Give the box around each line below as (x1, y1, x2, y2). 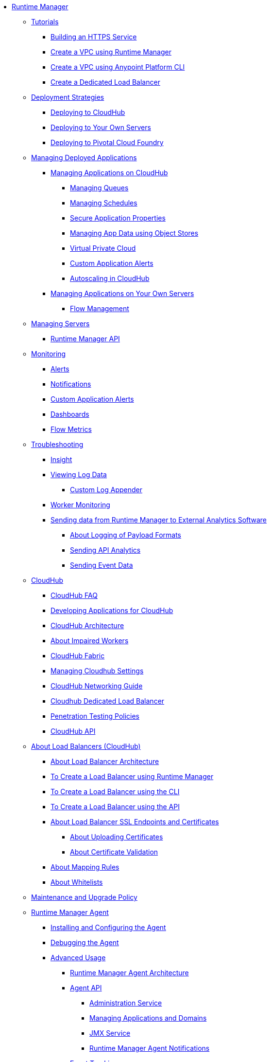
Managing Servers (31, 319, 90, 328)
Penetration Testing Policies (51, 712, 139, 720)
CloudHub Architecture (51, 621, 124, 630)
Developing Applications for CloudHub (51, 606, 173, 615)
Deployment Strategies (31, 93, 104, 101)
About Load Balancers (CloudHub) (31, 742, 141, 750)
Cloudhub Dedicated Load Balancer (51, 697, 165, 705)
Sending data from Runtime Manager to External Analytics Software (51, 516, 267, 524)
